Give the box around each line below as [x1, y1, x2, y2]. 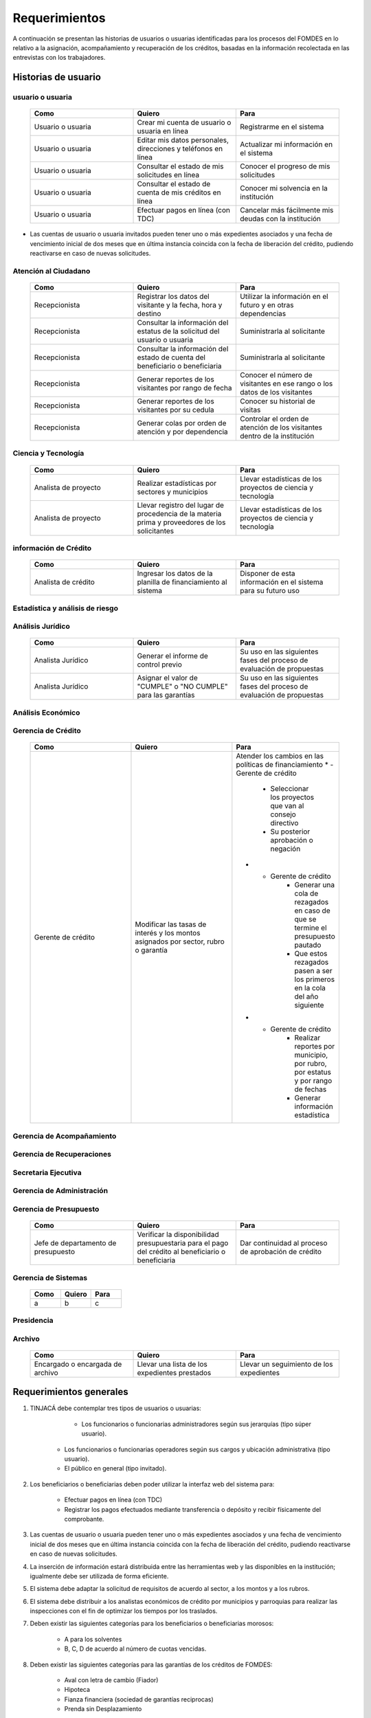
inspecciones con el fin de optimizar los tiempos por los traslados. [30, 1607, 218, 1615]
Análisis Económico [12, 708, 80, 717]
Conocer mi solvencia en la [240, 183, 328, 193]
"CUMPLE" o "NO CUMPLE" [137, 682, 228, 691]
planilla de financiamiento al [137, 577, 227, 587]
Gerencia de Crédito [12, 726, 82, 735]
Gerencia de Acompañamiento [12, 1131, 117, 1141]
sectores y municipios [137, 487, 209, 496]
